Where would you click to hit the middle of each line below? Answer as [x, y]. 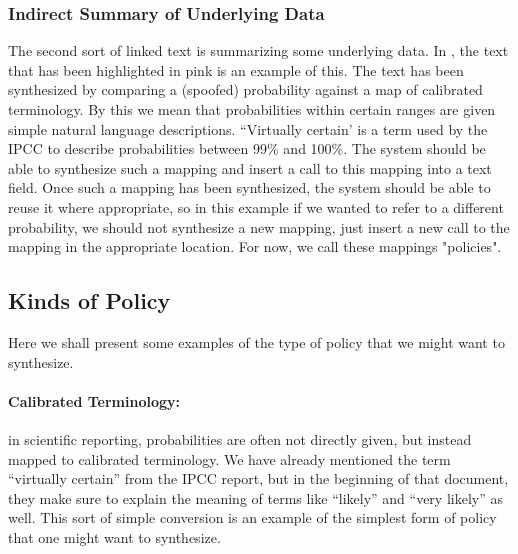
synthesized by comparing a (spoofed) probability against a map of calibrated [245, 89]
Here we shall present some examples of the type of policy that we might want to [256, 341]
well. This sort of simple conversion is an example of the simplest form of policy [252, 517]
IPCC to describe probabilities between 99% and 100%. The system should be [247, 148]
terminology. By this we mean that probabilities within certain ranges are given [252, 109]
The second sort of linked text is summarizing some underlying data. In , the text [258, 50]
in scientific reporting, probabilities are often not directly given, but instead [240, 438]
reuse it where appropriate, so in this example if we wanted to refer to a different [256, 206]
